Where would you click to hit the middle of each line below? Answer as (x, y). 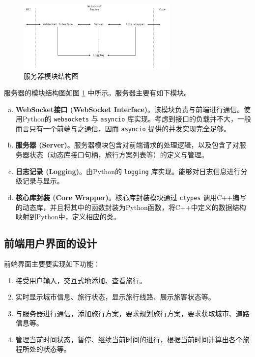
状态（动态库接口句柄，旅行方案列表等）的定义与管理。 (119, 155)
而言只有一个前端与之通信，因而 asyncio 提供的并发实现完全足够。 (123, 128)
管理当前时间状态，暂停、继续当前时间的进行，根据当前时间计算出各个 (129, 339)
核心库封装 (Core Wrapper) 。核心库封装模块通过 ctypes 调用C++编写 (131, 197)
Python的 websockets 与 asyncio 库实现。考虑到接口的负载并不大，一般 (137, 119)
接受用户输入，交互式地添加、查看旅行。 (81, 280)
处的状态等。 (50, 349)
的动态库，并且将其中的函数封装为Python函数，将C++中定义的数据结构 (131, 207)
